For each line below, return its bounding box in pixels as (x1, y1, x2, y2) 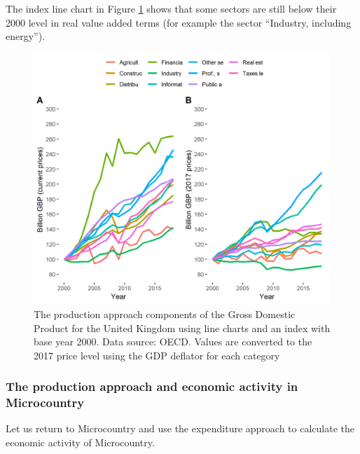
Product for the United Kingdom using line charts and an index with (34, 320, 331, 335)
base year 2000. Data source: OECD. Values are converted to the (34, 334, 312, 349)
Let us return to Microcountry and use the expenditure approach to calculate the (6, 421, 354, 436)
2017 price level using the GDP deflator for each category (34, 348, 280, 362)
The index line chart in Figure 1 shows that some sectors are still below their (6, 1, 337, 15)
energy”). (6, 29, 46, 43)
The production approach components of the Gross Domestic (34, 306, 296, 321)
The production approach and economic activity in (6, 378, 298, 395)
